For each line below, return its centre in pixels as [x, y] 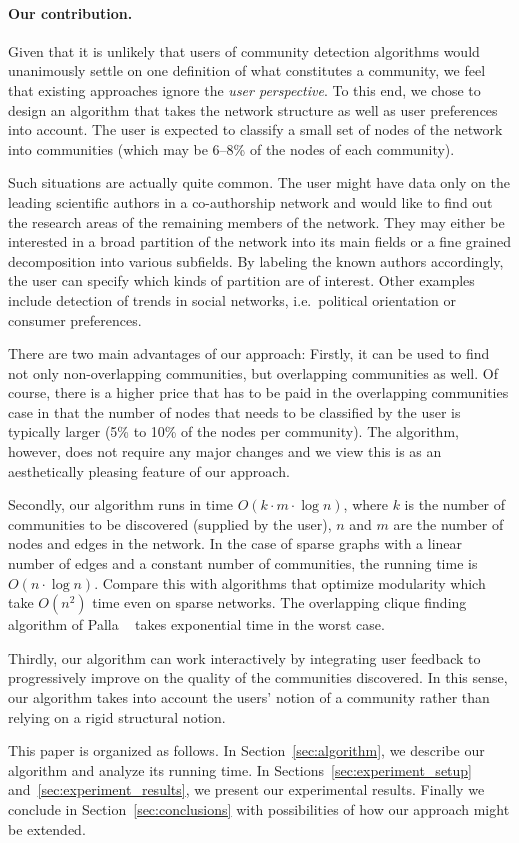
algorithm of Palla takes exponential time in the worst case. [196, 624]
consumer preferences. [75, 319]
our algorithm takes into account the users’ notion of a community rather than [249, 697]
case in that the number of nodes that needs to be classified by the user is [234, 411]
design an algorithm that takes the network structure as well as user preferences [253, 109]
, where [365, 504]
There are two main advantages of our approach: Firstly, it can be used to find [249, 353]
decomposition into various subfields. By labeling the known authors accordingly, [256, 260]
